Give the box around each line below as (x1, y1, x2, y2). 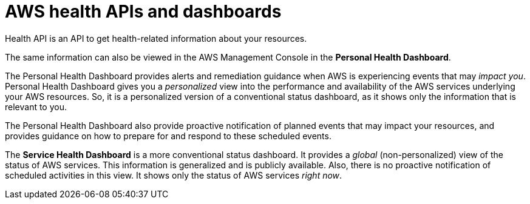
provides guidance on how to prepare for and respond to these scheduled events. (5, 130, 331, 141)
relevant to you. (5, 101, 67, 112)
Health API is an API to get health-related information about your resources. (5, 33, 307, 44)
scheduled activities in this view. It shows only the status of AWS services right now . (5, 169, 342, 180)
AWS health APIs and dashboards (5, 1, 282, 22)
